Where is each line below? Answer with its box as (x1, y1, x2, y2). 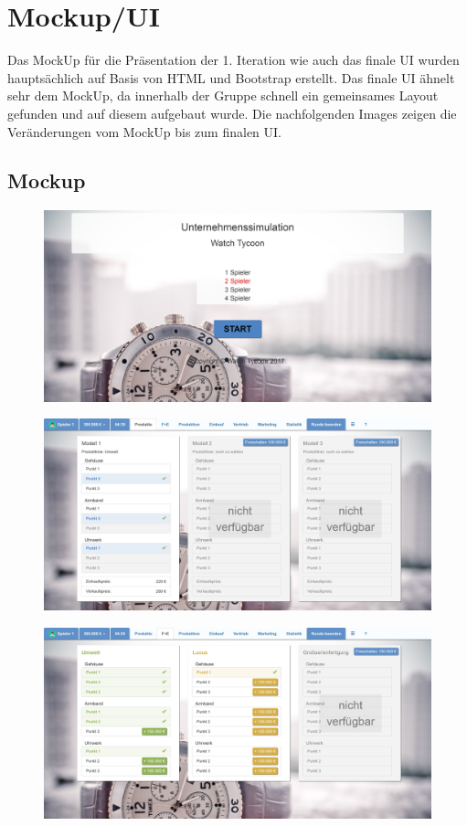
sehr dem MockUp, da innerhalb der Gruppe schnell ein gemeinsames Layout (7, 86, 439, 105)
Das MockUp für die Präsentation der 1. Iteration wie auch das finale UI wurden (7, 50, 460, 69)
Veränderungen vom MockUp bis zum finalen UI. (7, 122, 282, 141)
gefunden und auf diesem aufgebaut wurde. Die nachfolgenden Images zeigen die (7, 103, 457, 122)
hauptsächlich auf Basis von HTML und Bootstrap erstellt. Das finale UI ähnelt (7, 68, 455, 87)
